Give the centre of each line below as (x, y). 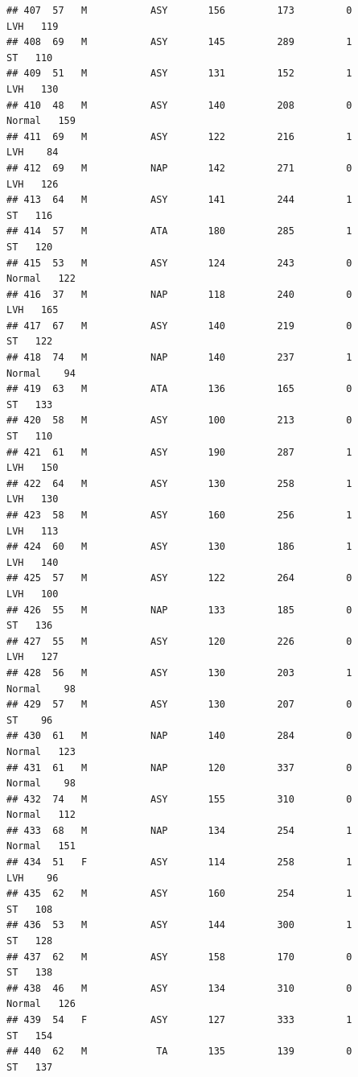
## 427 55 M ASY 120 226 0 (179, 641)
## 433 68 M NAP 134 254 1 (179, 830)
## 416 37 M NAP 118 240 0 (179, 294)
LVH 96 (33, 878)
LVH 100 (33, 594)
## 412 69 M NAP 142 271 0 (179, 168)
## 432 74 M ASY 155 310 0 (179, 799)
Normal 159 (41, 121)
